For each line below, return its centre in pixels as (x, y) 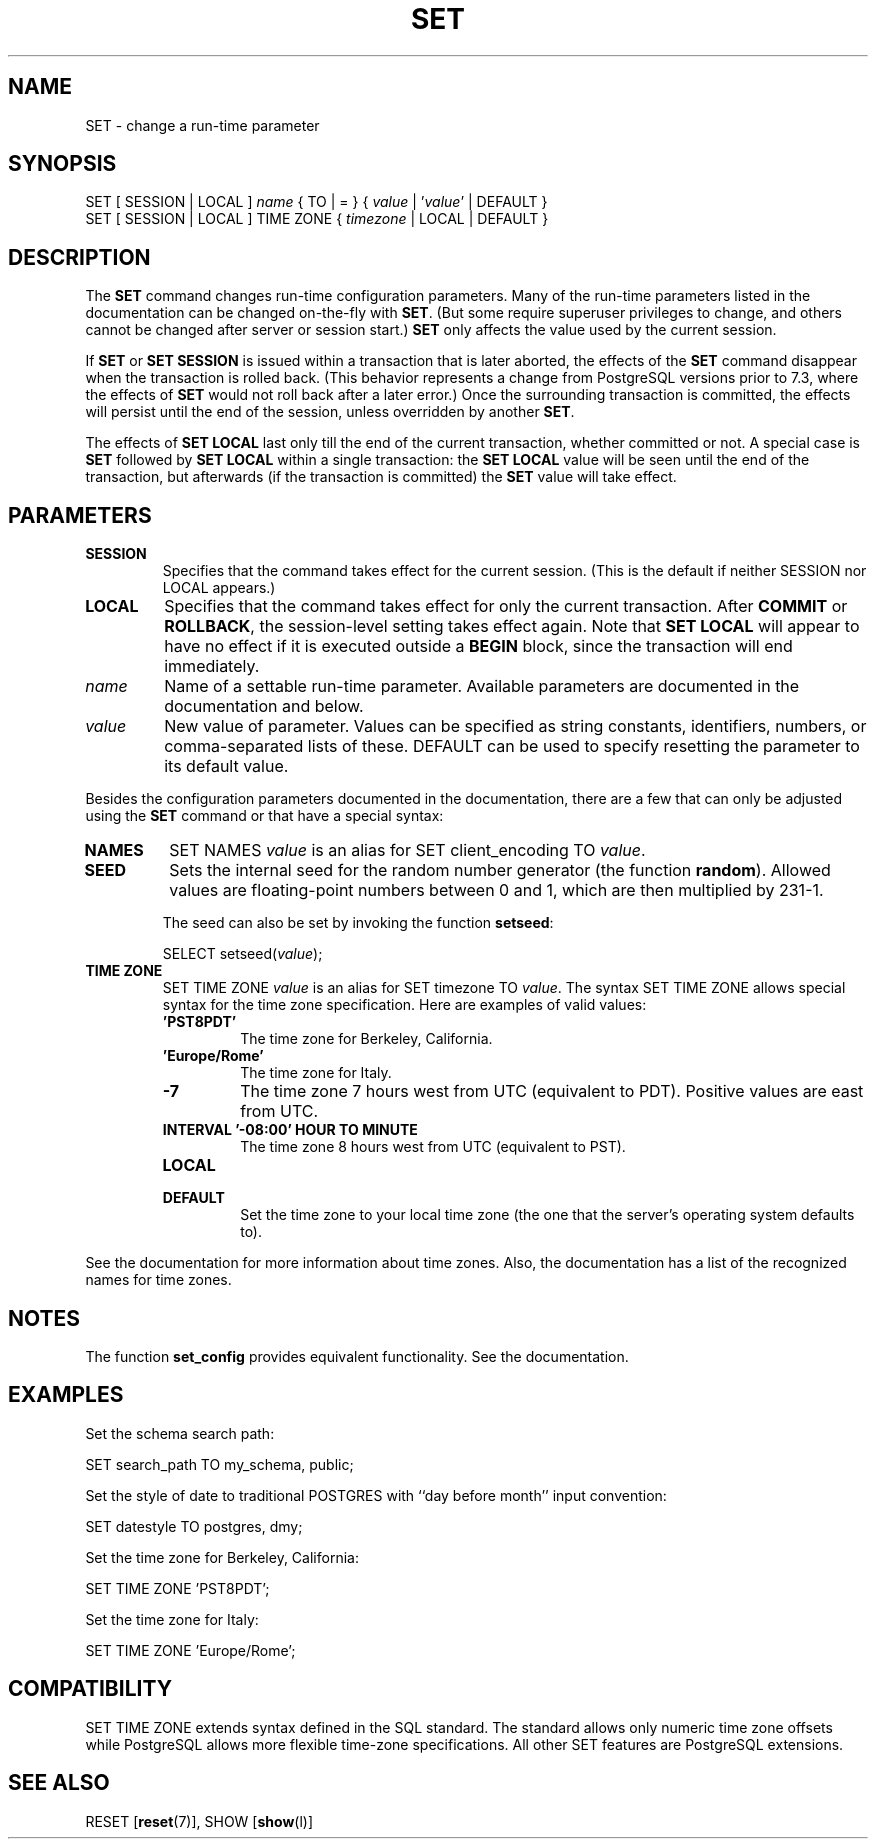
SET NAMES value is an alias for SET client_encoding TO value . (407, 850)
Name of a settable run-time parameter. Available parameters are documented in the (482, 686)
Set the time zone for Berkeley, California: (222, 1557)
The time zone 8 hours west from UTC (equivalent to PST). (433, 1147)
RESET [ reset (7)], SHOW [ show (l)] (199, 1821)
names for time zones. (158, 1280)
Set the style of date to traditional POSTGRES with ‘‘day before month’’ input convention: (376, 1495)
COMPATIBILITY (90, 1689)
